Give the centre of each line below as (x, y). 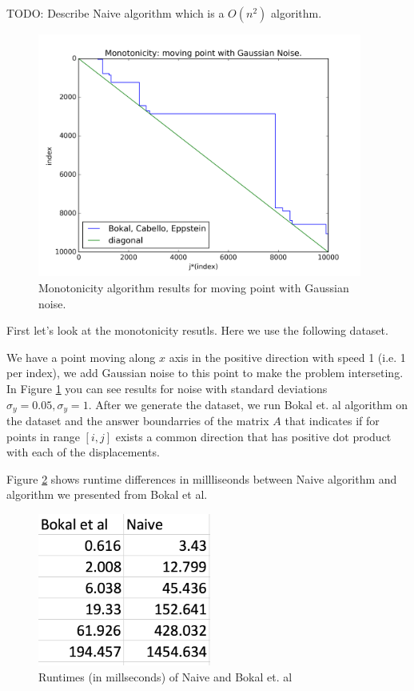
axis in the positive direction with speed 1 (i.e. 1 (287, 357)
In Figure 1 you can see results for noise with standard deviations (167, 388)
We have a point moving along (81, 357)
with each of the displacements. (83, 452)
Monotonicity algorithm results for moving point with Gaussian (194, 287)
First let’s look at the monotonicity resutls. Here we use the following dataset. (197, 330)
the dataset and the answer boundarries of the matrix (138, 420)
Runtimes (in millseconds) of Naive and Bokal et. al (165, 676)
